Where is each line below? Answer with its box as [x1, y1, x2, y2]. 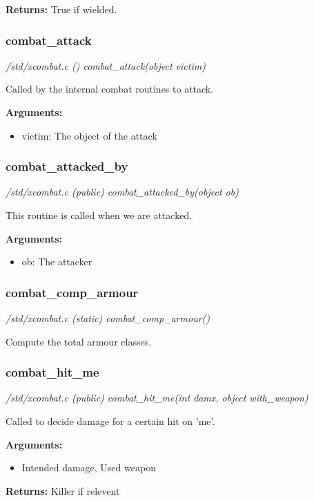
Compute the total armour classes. [6, 334, 152, 348]
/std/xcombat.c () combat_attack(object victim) [6, 58, 206, 73]
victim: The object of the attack [21, 128, 157, 142]
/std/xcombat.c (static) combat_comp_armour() [6, 311, 210, 325]
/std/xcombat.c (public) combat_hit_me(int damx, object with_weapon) [6, 390, 308, 405]
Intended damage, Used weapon [21, 460, 156, 475]
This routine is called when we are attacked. [6, 208, 193, 222]
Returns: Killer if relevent [6, 483, 120, 498]
